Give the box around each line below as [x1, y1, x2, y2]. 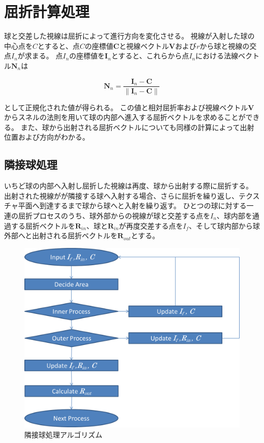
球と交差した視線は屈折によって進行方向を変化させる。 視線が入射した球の [4, 30, 255, 41]
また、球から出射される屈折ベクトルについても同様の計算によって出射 [20, 121, 254, 132]
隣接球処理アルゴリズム [24, 429, 103, 439]
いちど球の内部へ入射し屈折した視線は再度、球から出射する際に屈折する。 [4, 180, 253, 191]
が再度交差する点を [119, 220, 183, 231]
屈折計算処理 [4, 1, 90, 22]
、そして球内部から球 [189, 220, 260, 231]
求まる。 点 [24, 50, 63, 61]
